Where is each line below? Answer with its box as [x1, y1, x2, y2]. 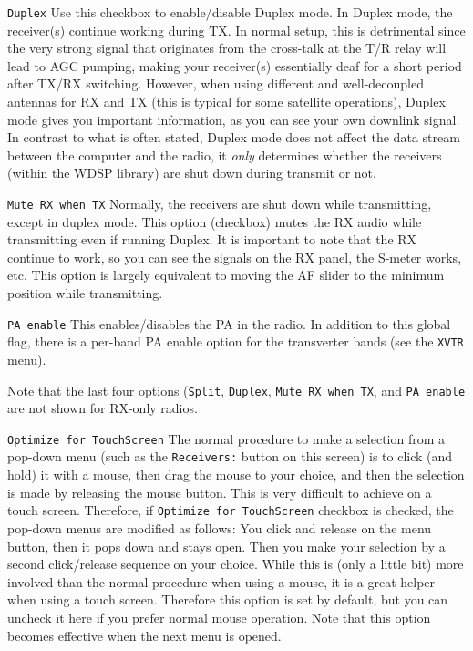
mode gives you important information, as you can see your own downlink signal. [7, 109, 460, 129]
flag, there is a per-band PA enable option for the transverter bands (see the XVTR [7, 332, 464, 351]
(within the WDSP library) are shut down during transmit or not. [7, 163, 376, 182]
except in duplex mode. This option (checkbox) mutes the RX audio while [7, 212, 422, 231]
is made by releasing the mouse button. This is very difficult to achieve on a [7, 482, 432, 501]
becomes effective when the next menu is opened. [7, 625, 282, 645]
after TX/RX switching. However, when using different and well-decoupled [7, 74, 425, 93]
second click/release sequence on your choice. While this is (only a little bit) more [7, 554, 464, 573]
